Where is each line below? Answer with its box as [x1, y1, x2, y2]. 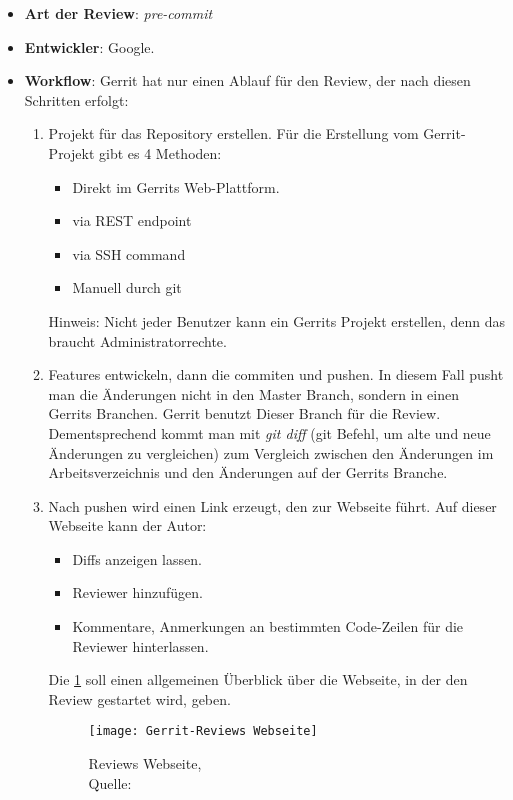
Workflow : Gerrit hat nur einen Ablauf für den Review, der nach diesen [24, 70, 471, 91]
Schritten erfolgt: [24, 89, 129, 110]
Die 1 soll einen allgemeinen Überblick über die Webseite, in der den [48, 669, 468, 690]
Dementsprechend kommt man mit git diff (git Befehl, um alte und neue [48, 422, 491, 443]
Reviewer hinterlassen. [72, 635, 209, 656]
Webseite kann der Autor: [48, 515, 207, 536]
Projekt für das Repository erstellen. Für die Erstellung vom [48, 123, 419, 144]
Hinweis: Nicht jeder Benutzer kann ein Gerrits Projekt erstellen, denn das [48, 310, 506, 331]
